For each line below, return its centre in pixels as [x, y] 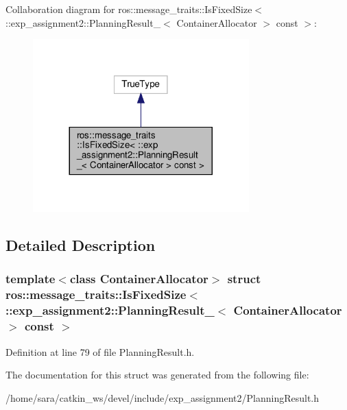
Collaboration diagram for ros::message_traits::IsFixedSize [129, 9]
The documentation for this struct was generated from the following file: [157, 375]
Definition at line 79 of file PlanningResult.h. [100, 351]
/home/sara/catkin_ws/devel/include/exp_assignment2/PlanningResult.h [163, 397]
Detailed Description [81, 245]
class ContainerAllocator [139, 279]
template [31, 279]
